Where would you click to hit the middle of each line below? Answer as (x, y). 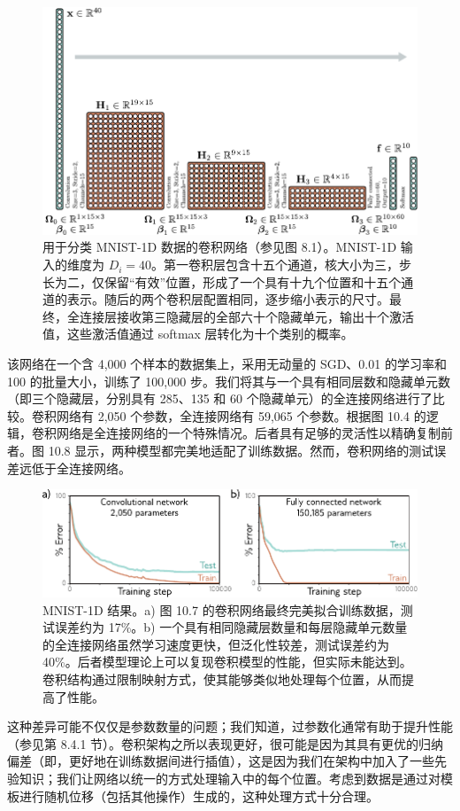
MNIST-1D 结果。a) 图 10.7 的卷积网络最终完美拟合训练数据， (222, 609)
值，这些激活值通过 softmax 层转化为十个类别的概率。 (198, 334)
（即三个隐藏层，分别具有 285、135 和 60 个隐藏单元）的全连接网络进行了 (220, 398)
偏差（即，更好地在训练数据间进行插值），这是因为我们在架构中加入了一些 (221, 761)
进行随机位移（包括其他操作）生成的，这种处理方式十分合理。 (199, 795)
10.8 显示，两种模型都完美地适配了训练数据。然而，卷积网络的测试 (241, 450)
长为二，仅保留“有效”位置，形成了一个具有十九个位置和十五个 (222, 281)
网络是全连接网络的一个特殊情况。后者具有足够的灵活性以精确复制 (248, 433)
